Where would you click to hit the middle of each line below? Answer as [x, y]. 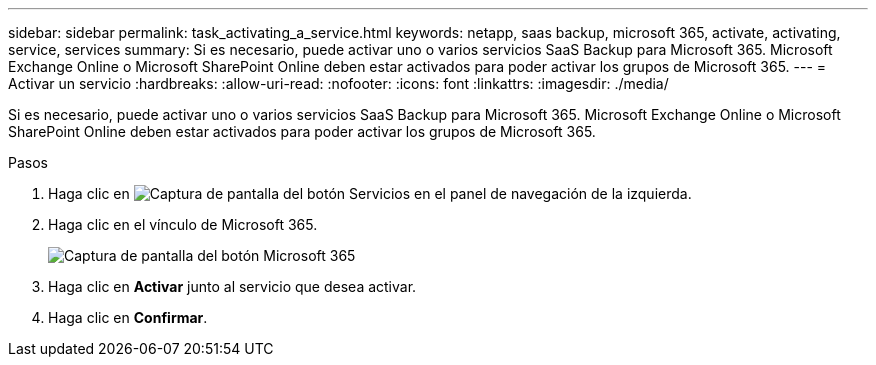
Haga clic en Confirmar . [128, 317]
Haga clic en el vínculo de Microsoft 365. [183, 224]
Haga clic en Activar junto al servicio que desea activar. [232, 286]
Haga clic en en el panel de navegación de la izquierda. [370, 193]
